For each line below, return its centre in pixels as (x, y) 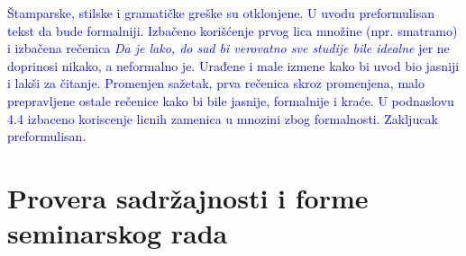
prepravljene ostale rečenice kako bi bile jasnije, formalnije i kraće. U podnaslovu (231, 100)
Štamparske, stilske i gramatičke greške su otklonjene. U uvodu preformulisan (221, 13)
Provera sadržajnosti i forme (188, 197)
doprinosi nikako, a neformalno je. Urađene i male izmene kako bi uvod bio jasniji (233, 65)
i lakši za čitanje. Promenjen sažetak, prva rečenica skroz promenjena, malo (216, 83)
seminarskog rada (118, 233)
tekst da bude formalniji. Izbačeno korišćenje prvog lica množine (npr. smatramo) (233, 30)
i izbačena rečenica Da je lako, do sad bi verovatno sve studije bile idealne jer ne (228, 48)
